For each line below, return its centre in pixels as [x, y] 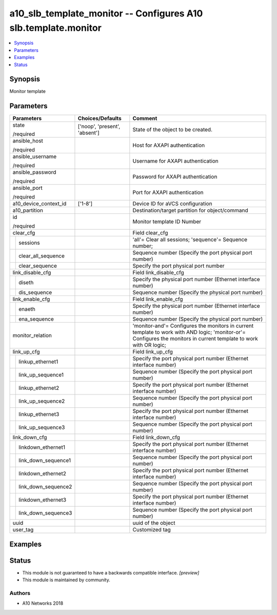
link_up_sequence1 [41, 375]
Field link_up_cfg [153, 352]
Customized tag [152, 530]
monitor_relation [32, 335]
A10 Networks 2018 [43, 603]
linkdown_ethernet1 [42, 447]
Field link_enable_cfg [158, 299]
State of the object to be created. [173, 130]
